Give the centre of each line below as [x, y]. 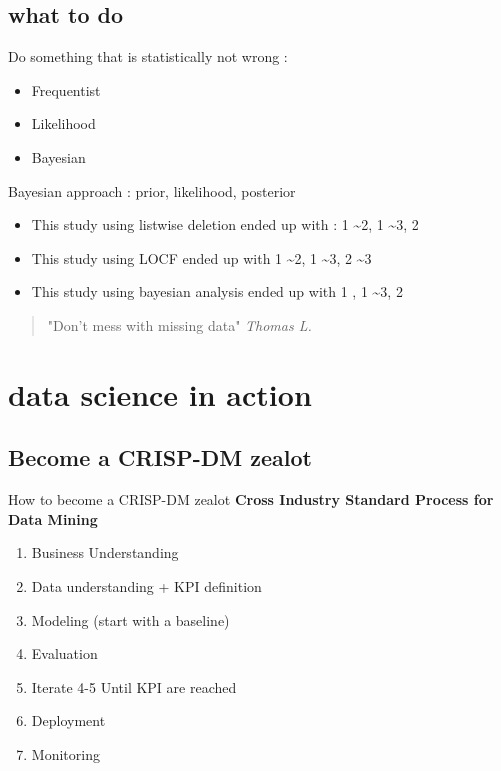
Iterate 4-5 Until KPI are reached [134, 686]
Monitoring [65, 753]
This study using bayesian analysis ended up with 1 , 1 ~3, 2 [217, 291]
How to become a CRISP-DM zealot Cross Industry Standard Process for [251, 499]
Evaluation [64, 653]
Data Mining [53, 518]
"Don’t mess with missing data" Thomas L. [179, 324]
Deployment [68, 720]
